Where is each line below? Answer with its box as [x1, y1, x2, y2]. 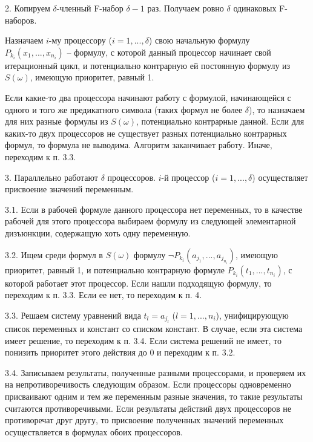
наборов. [5, 13, 37, 26]
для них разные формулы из [5, 115, 108, 128]
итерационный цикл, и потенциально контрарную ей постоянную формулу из [5, 59, 291, 71]
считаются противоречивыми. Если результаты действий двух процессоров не [5, 401, 291, 414]
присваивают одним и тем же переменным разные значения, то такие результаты [5, 390, 303, 403]
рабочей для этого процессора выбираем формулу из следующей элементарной [5, 215, 296, 227]
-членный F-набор [56, 2, 124, 14]
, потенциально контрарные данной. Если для [136, 115, 305, 128]
